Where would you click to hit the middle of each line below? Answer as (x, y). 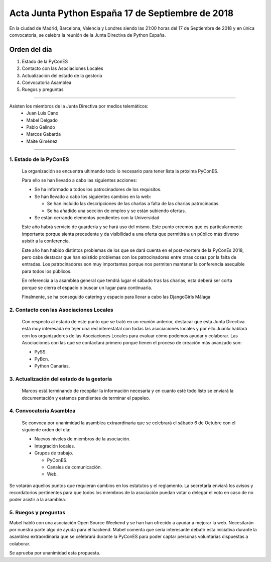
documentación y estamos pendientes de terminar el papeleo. (86, 398)
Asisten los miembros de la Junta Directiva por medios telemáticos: (79, 106)
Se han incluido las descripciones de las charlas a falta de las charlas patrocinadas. (133, 204)
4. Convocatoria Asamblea (42, 411)
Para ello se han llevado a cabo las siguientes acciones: (80, 180)
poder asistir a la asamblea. (38, 500)
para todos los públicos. (47, 271)
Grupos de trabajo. (54, 453)
